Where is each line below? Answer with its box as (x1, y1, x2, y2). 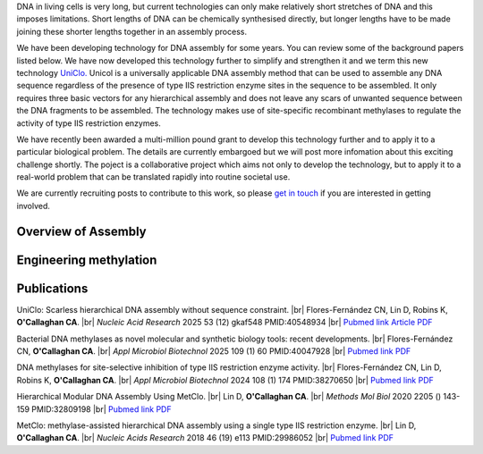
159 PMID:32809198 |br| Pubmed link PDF (16, 403, 172, 415)
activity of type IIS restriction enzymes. (16, 117, 161, 129)
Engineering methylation (16, 252, 157, 267)
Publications (16, 281, 89, 296)
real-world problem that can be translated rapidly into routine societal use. (16, 172, 291, 182)
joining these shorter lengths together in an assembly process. (16, 26, 248, 37)
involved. (16, 200, 51, 211)
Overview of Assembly (16, 223, 147, 239)
